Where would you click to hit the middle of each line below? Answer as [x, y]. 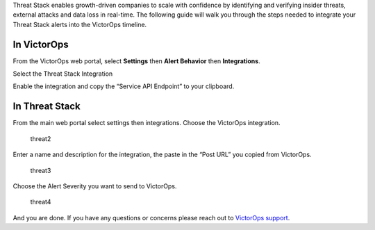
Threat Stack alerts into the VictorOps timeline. [80, 24]
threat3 [41, 170]
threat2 [41, 138]
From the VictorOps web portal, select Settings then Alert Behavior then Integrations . [136, 61]
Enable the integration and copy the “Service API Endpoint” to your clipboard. [124, 86]
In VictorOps [41, 44]
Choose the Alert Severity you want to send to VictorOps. [95, 186]
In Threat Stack [47, 107]
